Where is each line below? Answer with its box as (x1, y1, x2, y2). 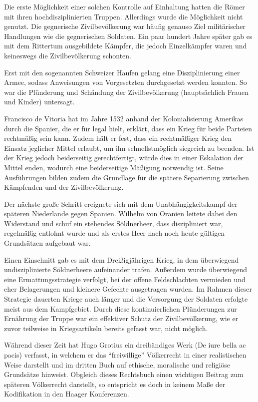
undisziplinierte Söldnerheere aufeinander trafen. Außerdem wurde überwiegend (4, 264, 247, 275)
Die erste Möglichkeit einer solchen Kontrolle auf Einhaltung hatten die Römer (4, 1, 245, 11)
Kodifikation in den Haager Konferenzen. (4, 389, 129, 399)
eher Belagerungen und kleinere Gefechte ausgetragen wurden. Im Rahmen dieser (4, 284, 253, 294)
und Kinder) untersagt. (4, 96, 75, 107)
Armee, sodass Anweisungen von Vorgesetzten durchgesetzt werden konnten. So (4, 77, 247, 87)
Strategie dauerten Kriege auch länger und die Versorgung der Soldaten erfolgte (4, 294, 248, 304)
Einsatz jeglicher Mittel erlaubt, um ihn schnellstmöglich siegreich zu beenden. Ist (4, 142, 255, 153)
